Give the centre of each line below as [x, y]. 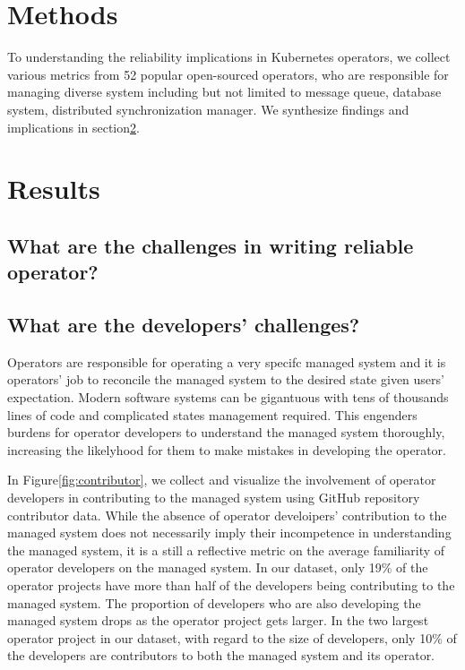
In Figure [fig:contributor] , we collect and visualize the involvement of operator [222, 480]
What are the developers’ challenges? [184, 325]
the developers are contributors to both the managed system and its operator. [221, 655]
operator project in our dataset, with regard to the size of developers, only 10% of [232, 637]
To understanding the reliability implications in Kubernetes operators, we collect [229, 57]
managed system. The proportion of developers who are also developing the [214, 602]
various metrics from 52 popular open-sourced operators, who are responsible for [228, 74]
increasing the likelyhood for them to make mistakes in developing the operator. [227, 449]
